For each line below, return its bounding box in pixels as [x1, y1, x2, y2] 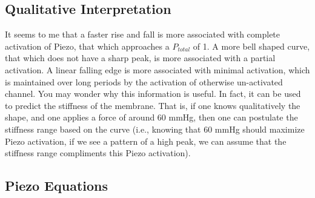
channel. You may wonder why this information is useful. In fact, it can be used [5, 87, 301, 100]
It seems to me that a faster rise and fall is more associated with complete [5, 28, 280, 41]
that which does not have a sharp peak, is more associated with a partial [5, 51, 276, 64]
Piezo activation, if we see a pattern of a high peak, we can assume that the [5, 134, 287, 147]
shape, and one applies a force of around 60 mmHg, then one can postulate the [5, 111, 298, 124]
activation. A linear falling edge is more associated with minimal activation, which [5, 63, 310, 76]
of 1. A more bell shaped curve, [193, 39, 310, 52]
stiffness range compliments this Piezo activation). [5, 147, 191, 159]
